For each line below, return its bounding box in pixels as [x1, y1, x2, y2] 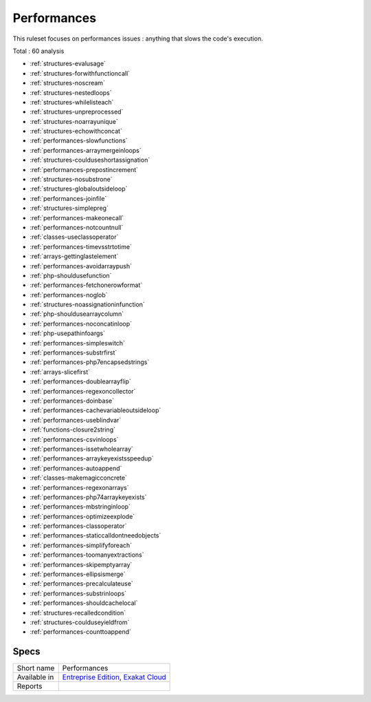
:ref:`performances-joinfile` [30, 194, 107, 202]
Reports [16, 681, 43, 691]
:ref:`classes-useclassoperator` [30, 233, 119, 241]
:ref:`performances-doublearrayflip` [30, 377, 132, 385]
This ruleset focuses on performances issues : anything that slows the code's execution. [12, 34, 264, 43]
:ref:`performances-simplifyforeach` [30, 541, 133, 549]
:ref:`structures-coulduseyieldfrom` [30, 618, 130, 626]
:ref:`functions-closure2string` [30, 425, 116, 434]
